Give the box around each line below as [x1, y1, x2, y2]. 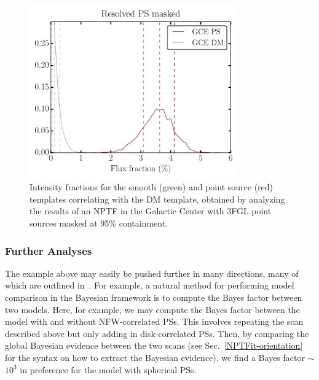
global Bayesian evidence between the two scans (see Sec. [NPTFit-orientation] [5, 339, 303, 352]
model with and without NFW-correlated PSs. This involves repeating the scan [5, 315, 304, 328]
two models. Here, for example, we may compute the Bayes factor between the [5, 303, 300, 316]
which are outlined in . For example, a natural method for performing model [5, 279, 294, 292]
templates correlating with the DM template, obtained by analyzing [30, 192, 285, 205]
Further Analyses [5, 242, 92, 258]
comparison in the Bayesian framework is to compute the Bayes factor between [5, 291, 302, 304]
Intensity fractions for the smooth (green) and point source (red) [30, 180, 274, 193]
